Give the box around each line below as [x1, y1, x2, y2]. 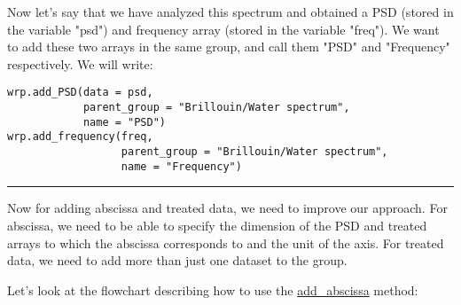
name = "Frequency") [121, 160, 242, 173]
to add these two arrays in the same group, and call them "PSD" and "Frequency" [7, 37, 450, 56]
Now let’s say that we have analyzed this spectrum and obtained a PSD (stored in [7, 3, 454, 20]
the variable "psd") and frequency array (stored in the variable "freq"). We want [7, 20, 440, 38]
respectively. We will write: [7, 54, 153, 73]
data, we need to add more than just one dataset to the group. [7, 251, 348, 270]
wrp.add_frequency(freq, [7, 130, 153, 144]
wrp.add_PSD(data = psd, [7, 86, 153, 99]
